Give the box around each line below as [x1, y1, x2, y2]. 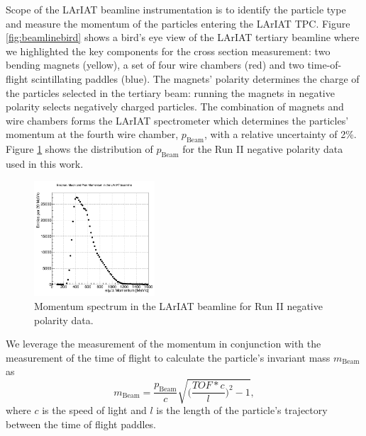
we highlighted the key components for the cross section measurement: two [6, 43, 331, 58]
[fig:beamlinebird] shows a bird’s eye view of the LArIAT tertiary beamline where [6, 30, 360, 45]
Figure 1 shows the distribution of [6, 142, 153, 156]
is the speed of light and [42, 403, 147, 418]
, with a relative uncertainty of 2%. [204, 127, 357, 142]
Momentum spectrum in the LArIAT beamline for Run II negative [34, 298, 323, 313]
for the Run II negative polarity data [182, 142, 343, 156]
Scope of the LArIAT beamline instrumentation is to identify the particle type [6, 2, 346, 16]
